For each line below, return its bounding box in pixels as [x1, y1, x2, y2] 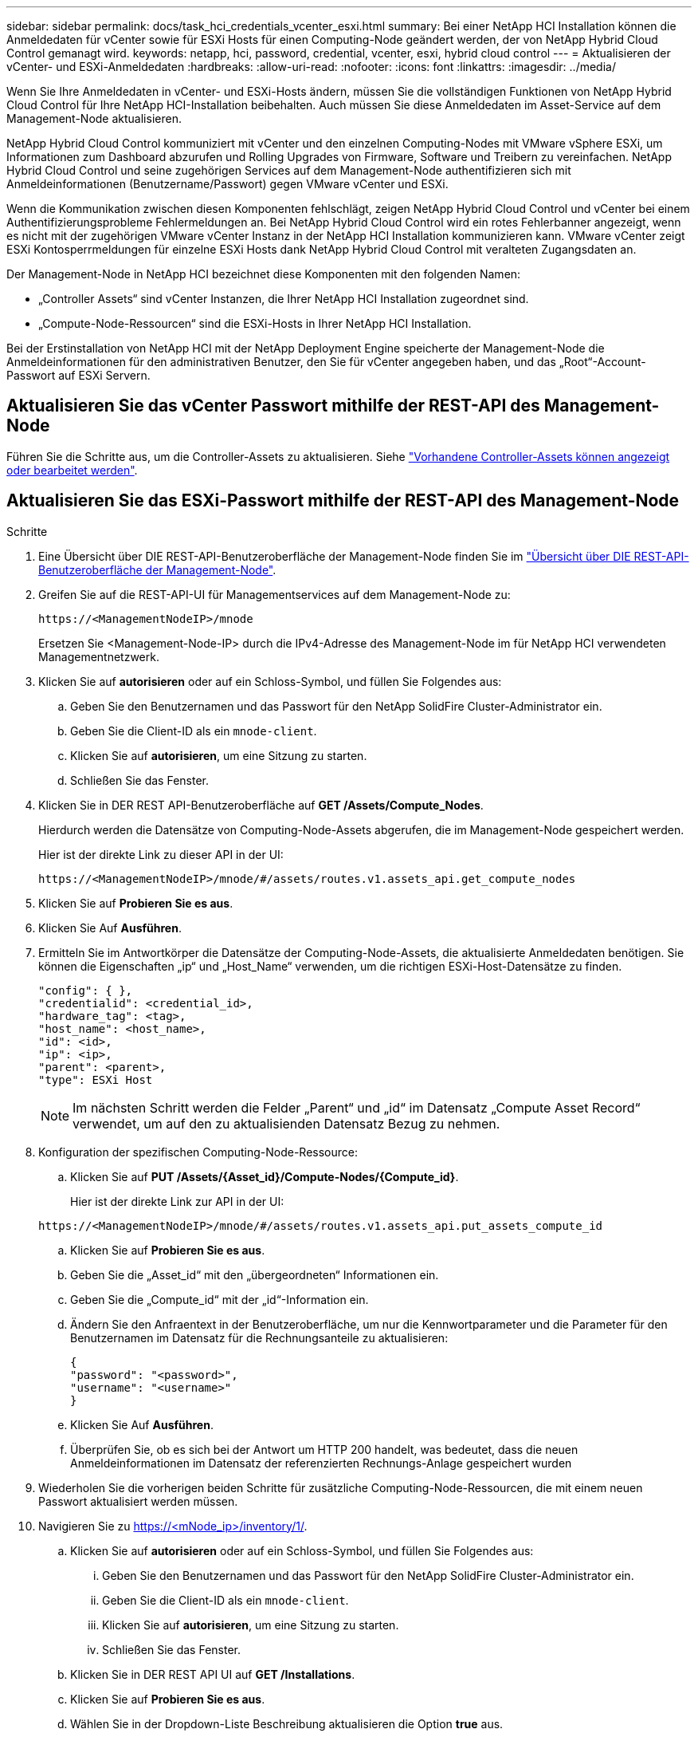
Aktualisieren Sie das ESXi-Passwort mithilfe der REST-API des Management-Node [6, 490, 680, 511]
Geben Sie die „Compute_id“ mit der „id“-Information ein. [70, 1292, 369, 1306]
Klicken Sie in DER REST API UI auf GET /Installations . [70, 1667, 355, 1681]
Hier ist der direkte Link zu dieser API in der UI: [38, 847, 284, 861]
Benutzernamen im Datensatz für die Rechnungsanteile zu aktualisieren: [70, 1330, 449, 1345]
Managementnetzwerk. [38, 649, 159, 664]
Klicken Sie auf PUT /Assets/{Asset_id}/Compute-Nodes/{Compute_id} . [70, 1169, 459, 1184]
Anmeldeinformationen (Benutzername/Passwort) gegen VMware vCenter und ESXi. [6, 177, 449, 191]
